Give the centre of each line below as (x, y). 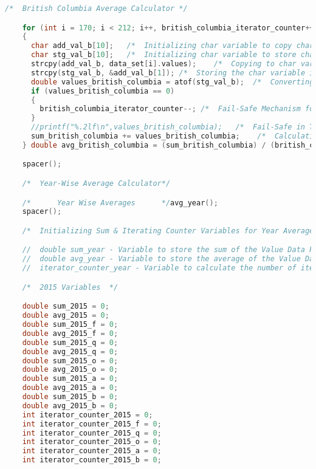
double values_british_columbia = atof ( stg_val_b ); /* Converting (172, 82)
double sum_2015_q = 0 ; (70, 342)
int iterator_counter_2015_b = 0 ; (92, 460)
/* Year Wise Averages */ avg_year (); (120, 203)
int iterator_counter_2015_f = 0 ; (92, 424)
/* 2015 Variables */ (70, 287)
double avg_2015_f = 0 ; (70, 333)
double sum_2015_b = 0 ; (70, 397)
